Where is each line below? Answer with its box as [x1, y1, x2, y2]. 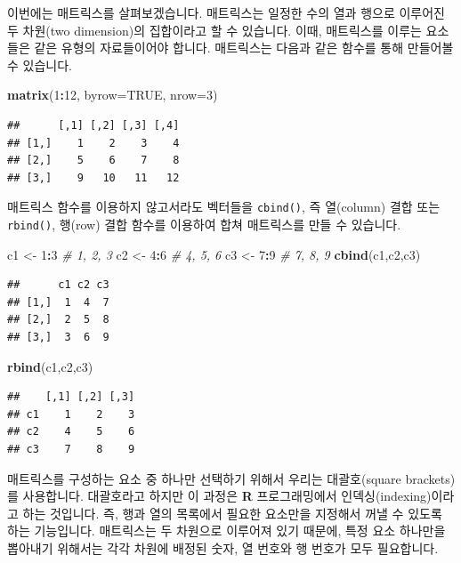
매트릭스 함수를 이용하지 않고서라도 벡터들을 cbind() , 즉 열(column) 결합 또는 [7, 197, 441, 216]
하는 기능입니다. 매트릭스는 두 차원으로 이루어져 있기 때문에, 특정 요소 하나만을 [7, 521, 446, 540]
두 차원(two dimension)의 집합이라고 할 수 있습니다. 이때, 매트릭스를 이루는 [7, 20, 422, 39]
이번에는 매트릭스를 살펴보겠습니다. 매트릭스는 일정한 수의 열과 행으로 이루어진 [7, 4, 445, 21]
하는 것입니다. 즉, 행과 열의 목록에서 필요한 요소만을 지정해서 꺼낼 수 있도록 [22, 503, 442, 522]
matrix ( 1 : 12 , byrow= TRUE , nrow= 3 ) [7, 85, 218, 104]
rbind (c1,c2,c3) [7, 357, 93, 375]
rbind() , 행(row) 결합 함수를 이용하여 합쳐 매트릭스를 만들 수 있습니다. [7, 215, 401, 233]
